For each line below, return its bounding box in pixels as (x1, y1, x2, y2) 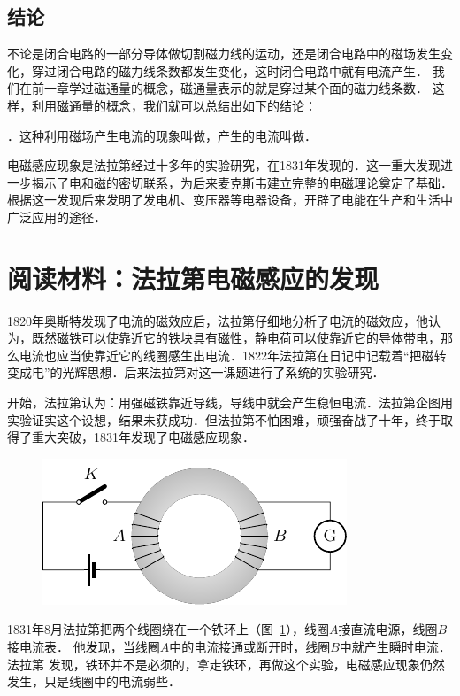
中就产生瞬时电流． (339, 638, 451, 656)
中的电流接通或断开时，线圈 (169, 638, 331, 656)
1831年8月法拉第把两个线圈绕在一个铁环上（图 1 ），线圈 (7, 620, 329, 638)
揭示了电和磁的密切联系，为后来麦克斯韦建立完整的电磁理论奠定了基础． (31, 173, 453, 191)
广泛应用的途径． (7, 207, 106, 226)
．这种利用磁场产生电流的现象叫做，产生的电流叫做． (7, 126, 317, 144)
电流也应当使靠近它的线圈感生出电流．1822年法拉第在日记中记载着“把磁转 (19, 345, 447, 364)
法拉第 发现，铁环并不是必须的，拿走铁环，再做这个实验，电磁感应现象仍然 (7, 654, 445, 673)
